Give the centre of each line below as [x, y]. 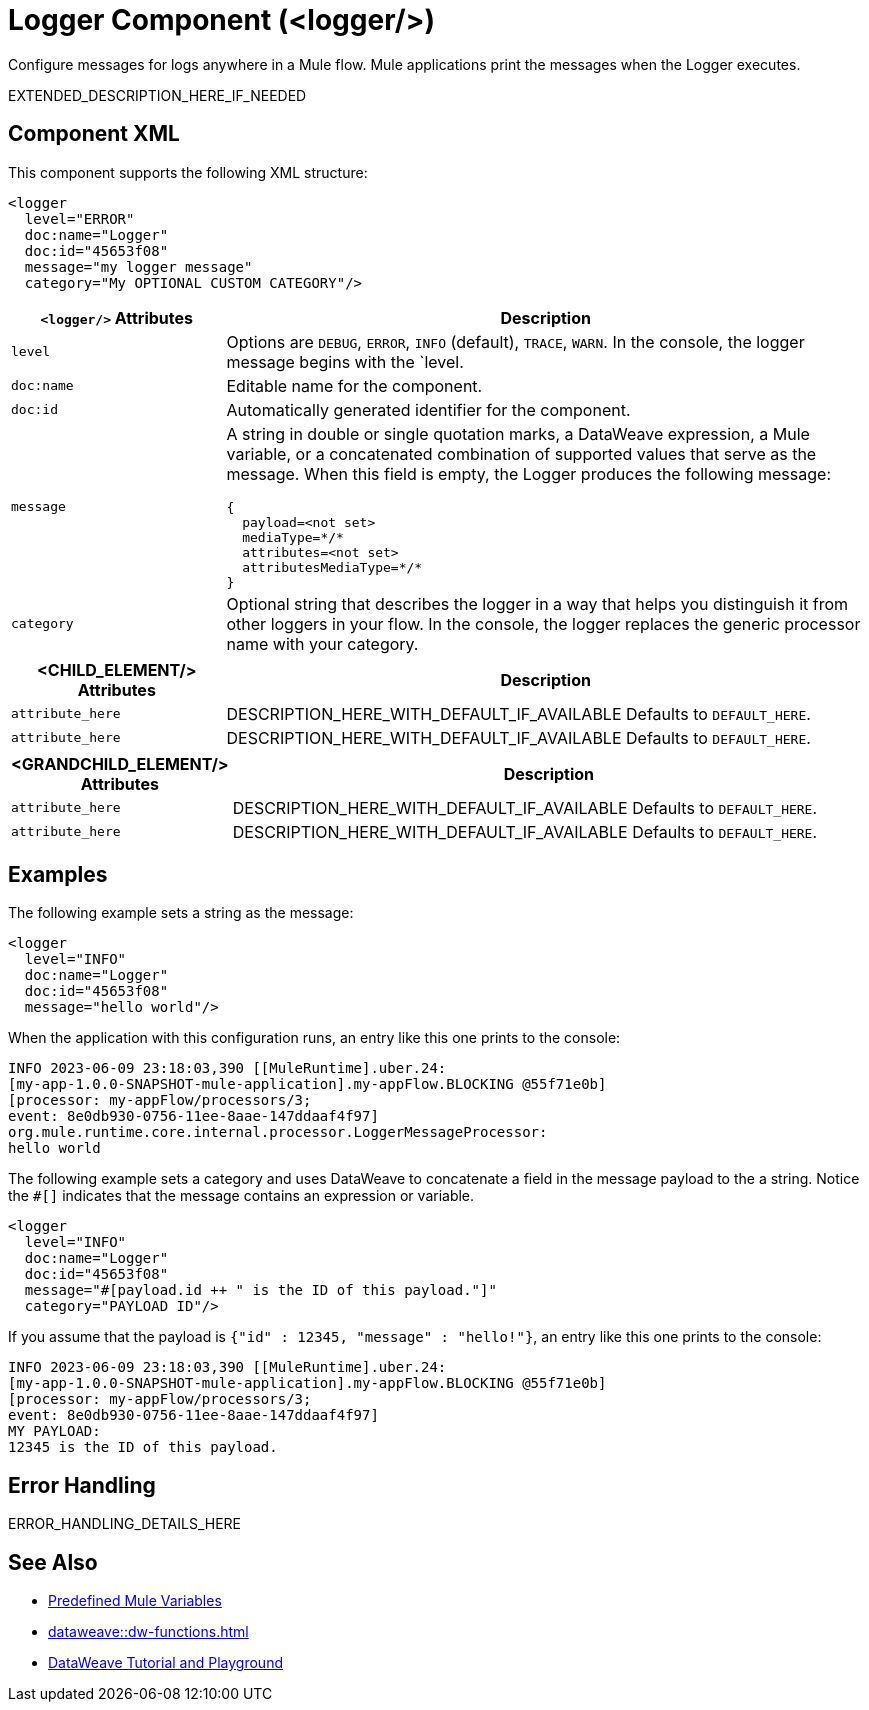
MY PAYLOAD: [54, 1431]
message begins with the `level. [345, 361]
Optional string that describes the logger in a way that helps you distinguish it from [537, 603]
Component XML [94, 134]
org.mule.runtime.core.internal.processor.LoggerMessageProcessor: [278, 1132]
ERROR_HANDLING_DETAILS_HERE [125, 1524]
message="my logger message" [138, 266]
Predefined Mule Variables [135, 1601]
